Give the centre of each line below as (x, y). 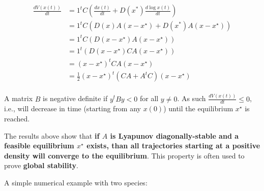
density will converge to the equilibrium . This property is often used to (124, 155)
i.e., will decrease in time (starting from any (72, 108)
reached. (17, 118)
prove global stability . (41, 165)
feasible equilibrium (39, 146)
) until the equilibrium (198, 108)
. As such (192, 98)
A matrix (19, 98)
